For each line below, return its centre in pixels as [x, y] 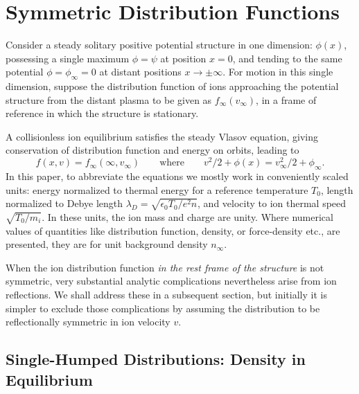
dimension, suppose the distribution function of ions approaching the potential [172, 86]
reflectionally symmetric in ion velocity [88, 322]
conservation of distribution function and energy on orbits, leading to [152, 150]
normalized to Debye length [64, 203]
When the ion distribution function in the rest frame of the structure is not [165, 267]
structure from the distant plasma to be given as [109, 99]
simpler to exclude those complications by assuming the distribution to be [163, 308]
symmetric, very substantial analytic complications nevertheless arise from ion [171, 281]
